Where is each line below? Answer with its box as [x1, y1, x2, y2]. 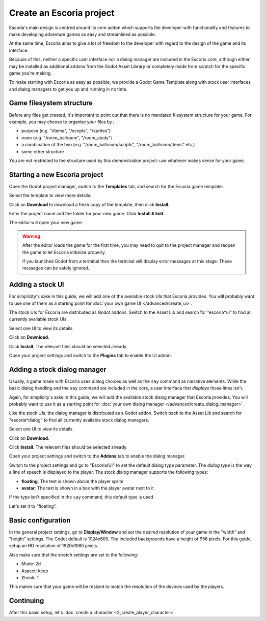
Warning [22, 233, 40, 239]
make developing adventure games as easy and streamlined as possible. [9, 31, 156, 37]
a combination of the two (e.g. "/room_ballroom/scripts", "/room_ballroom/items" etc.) [21, 142, 195, 148]
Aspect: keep [21, 568, 49, 574]
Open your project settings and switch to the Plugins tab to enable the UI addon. [9, 352, 172, 358]
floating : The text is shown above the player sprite [21, 478, 124, 484]
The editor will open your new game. [9, 220, 83, 226]
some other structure [21, 148, 64, 155]
